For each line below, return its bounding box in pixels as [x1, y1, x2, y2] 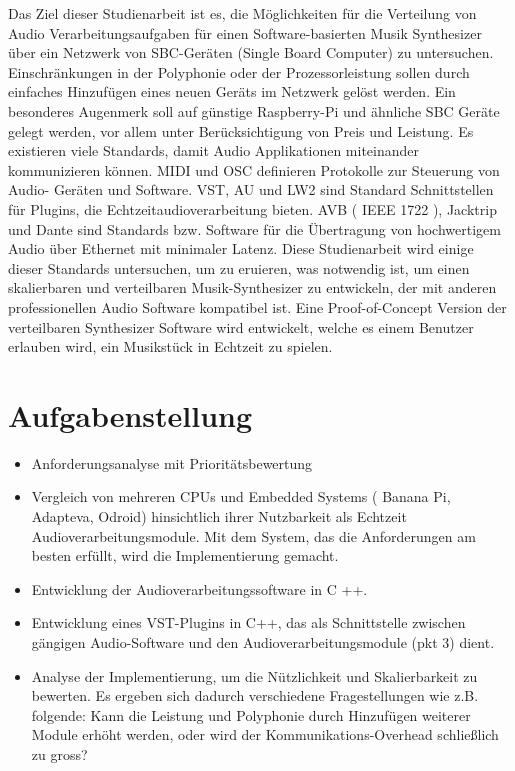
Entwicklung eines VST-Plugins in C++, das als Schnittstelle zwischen [31, 612, 466, 633]
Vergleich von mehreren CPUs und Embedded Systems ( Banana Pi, [31, 486, 451, 507]
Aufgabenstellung [8, 394, 253, 435]
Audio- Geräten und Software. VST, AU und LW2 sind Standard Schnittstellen [8, 179, 494, 200]
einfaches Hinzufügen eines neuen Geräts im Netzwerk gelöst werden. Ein [8, 81, 456, 102]
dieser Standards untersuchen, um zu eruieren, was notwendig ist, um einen [8, 257, 470, 278]
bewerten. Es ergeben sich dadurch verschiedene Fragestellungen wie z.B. [31, 685, 479, 706]
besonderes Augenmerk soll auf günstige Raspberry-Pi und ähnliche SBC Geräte [8, 100, 500, 121]
